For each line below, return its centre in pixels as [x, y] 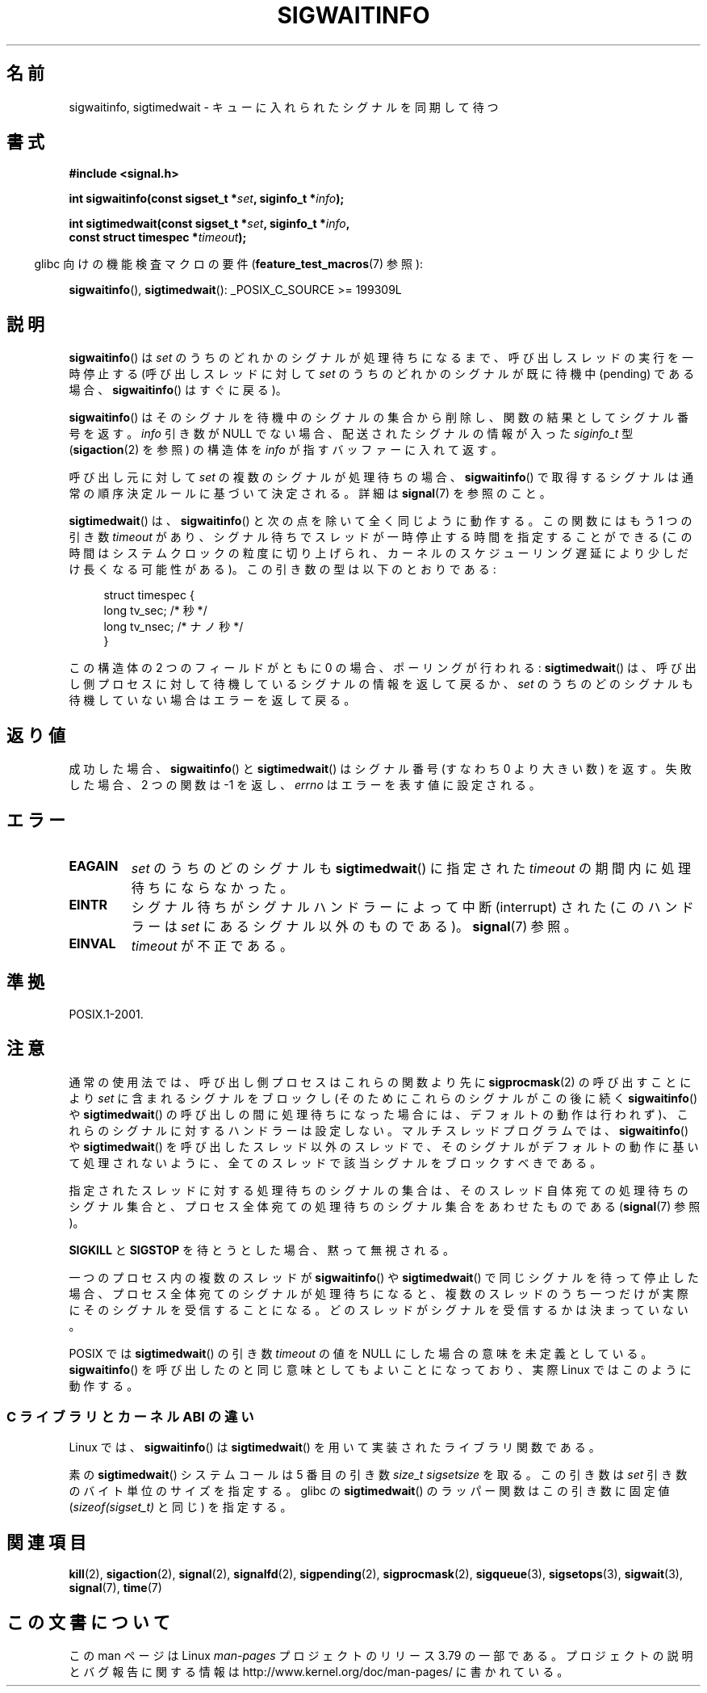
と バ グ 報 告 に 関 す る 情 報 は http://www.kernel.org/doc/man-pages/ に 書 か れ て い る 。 [319, 1672]
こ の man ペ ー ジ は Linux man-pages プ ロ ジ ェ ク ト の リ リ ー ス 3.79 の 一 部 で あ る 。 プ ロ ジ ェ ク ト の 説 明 [381, 1656]
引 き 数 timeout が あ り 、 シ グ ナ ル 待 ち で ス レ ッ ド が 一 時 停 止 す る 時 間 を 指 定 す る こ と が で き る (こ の [381, 537]
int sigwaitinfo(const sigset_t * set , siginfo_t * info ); [207, 199]
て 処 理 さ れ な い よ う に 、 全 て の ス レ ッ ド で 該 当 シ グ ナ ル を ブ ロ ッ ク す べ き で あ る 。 [335, 1162]
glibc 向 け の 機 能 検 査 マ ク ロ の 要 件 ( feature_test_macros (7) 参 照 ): [229, 264]
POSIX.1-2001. [106, 1014]
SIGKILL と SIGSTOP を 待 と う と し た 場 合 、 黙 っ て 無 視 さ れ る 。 [261, 1250]
